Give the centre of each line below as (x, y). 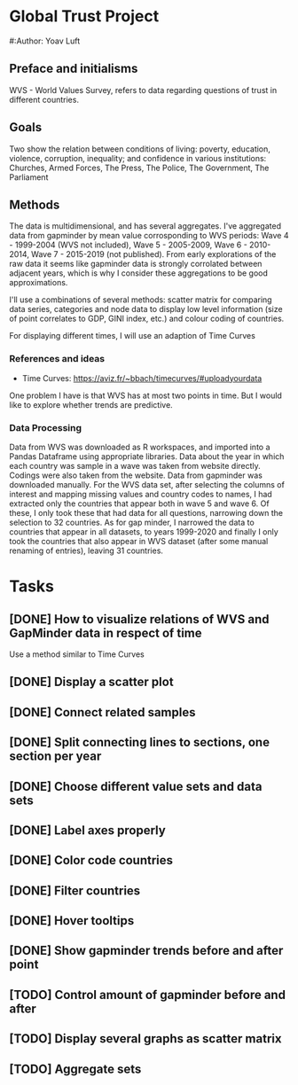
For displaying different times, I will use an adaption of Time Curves (132, 336)
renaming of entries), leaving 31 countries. (86, 550)
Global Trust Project (84, 16)
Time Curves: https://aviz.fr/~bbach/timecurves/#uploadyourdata (142, 378)
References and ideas (57, 359)
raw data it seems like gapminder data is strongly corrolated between (136, 264)
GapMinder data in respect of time (106, 632)
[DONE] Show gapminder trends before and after (146, 951)
